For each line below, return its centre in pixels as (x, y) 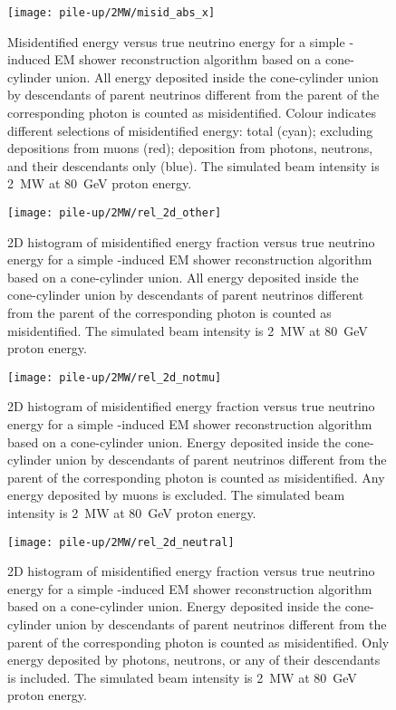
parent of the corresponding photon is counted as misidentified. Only (198, 642)
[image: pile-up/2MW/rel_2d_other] (115, 213)
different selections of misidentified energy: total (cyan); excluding (190, 130)
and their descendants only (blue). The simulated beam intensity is (193, 165)
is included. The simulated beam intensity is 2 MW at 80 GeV (182, 677)
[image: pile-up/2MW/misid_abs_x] (111, 13)
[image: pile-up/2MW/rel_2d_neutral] (121, 542)
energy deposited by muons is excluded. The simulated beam (176, 495)
